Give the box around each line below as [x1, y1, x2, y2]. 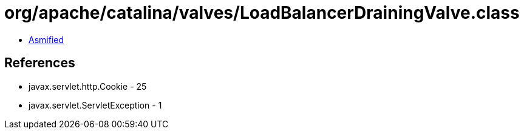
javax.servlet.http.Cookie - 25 [29, 81, 147, 92]
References [4, 55, 75, 71]
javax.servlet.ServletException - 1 [29, 99, 162, 110]
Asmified [29, 34, 64, 45]
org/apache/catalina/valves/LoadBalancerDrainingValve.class [4, 2, 520, 23]
